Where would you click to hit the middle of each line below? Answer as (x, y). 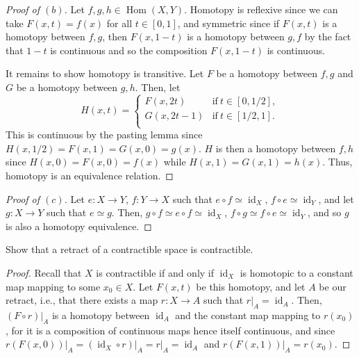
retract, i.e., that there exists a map (82, 300)
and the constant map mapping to (248, 315)
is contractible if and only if (155, 272)
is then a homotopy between (276, 148)
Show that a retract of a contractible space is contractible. (130, 249)
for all (119, 23)
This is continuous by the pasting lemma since (104, 135)
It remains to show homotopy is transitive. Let (105, 73)
